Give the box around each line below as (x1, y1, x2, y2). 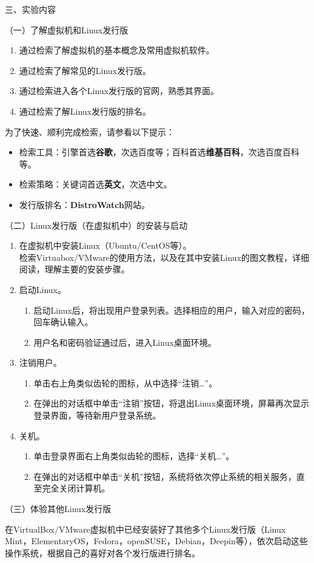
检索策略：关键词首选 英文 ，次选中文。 (19, 178, 172, 190)
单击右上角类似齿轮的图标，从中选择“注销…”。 (33, 376, 218, 389)
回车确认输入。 (33, 315, 93, 328)
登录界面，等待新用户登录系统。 (33, 409, 161, 422)
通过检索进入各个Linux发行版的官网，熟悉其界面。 (19, 84, 219, 97)
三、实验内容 (5, 3, 56, 15)
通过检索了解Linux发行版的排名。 (19, 104, 152, 117)
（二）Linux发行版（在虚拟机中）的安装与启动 (5, 218, 188, 231)
